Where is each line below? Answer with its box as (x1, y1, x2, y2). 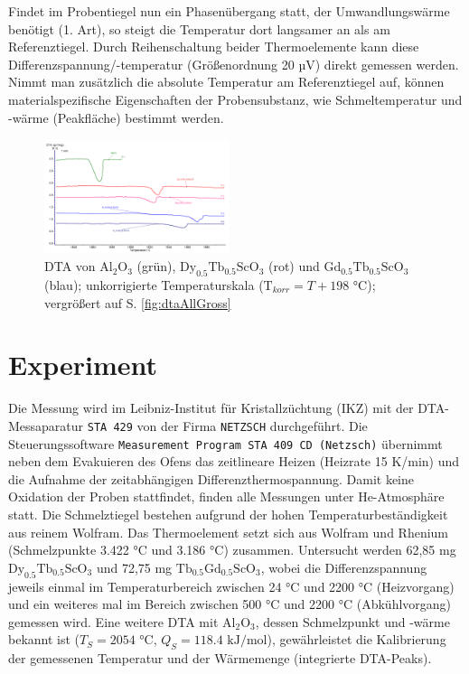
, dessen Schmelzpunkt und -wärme (255, 612, 450, 631)
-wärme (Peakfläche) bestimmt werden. (8, 108, 224, 126)
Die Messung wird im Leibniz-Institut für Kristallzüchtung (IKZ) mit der (8, 398, 414, 417)
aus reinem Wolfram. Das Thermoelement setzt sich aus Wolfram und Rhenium (8, 522, 449, 541)
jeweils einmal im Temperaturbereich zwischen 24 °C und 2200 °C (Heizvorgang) (8, 576, 455, 595)
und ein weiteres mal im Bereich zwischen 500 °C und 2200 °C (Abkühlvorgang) (8, 594, 452, 613)
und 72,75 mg (96, 557, 173, 576)
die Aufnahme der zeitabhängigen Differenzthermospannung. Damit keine (8, 469, 414, 488)
